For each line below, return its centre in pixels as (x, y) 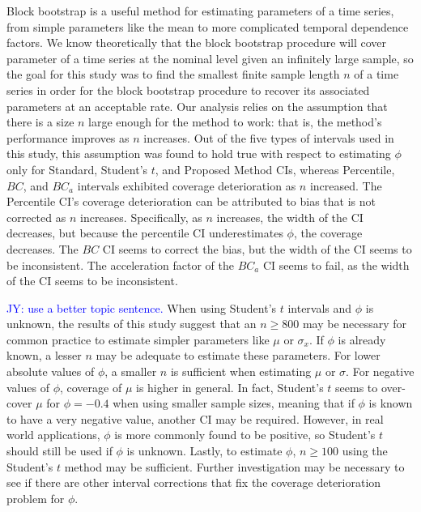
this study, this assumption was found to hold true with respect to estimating (199, 154)
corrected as (36, 217)
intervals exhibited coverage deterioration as (187, 185)
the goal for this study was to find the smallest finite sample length (173, 74)
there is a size (40, 122)
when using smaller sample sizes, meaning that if (234, 403)
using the (365, 451)
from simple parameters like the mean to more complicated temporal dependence (208, 26)
